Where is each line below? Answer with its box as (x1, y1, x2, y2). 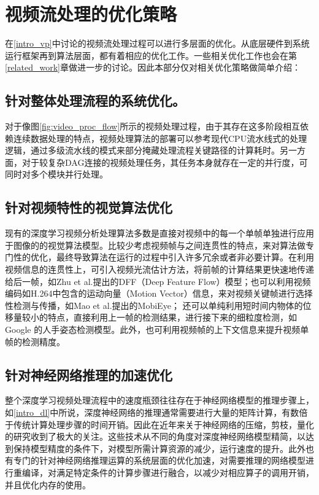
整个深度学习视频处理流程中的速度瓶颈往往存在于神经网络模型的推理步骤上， (5, 394, 314, 407)
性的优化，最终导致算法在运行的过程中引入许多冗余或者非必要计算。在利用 (13, 251, 314, 263)
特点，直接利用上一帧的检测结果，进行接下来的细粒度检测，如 (47, 311, 297, 324)
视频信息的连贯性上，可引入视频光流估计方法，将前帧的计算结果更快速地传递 (5, 263, 314, 276)
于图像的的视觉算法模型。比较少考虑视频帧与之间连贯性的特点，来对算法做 (5, 238, 306, 251)
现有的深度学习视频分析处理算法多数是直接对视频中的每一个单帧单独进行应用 (5, 227, 314, 240)
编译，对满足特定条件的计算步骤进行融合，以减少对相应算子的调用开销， (21, 466, 314, 478)
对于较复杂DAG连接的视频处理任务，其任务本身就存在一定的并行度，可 (21, 155, 308, 168)
